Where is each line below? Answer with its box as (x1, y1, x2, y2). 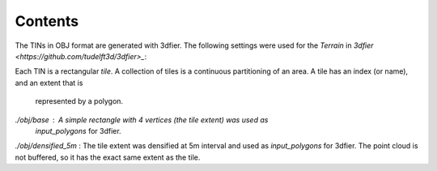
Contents (15, 12, 79, 30)
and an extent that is (15, 78, 83, 88)
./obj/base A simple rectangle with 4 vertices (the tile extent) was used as (15, 114, 269, 125)
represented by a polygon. (35, 96, 124, 106)
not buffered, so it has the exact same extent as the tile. (15, 152, 201, 162)
